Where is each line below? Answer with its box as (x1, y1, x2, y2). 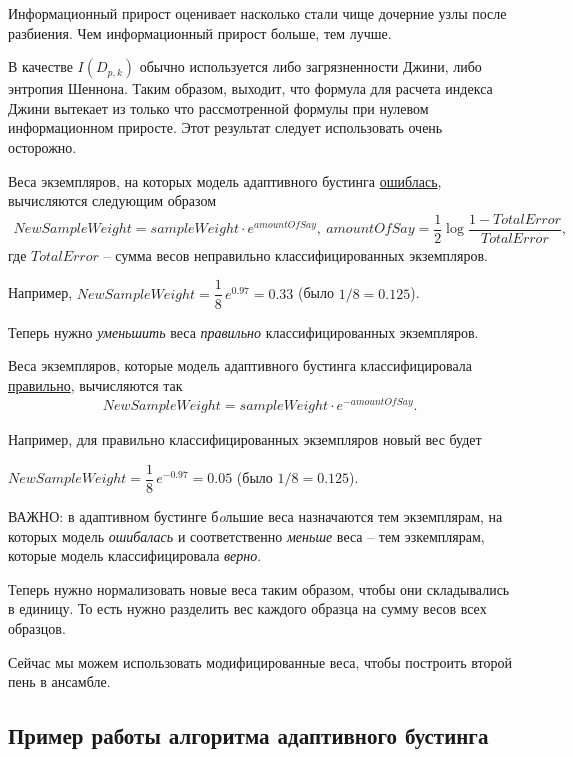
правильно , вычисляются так (8, 374, 183, 395)
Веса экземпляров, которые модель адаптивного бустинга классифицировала (8, 355, 473, 376)
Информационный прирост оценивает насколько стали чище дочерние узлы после (8, 3, 507, 23)
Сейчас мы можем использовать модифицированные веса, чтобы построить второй (8, 651, 512, 672)
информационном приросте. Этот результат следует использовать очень (8, 117, 443, 138)
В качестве (8, 56, 73, 77)
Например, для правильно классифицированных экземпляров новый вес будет (8, 429, 482, 450)
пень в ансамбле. (8, 671, 111, 692)
